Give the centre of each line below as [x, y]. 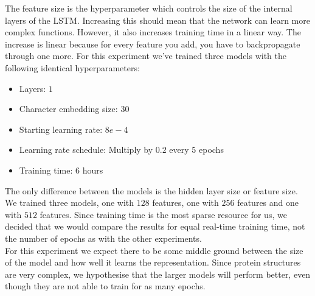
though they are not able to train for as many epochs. [105, 286]
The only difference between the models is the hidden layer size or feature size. [151, 190]
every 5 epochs [196, 150]
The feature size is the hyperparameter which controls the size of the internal [149, 8]
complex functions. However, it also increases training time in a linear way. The [153, 32]
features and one [268, 203]
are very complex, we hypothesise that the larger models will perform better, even [158, 274]
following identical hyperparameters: [72, 67]
